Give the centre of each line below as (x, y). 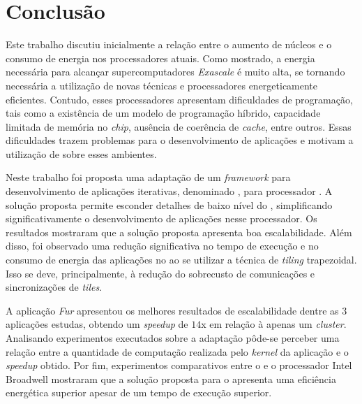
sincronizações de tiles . (54, 287)
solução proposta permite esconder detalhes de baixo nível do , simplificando (169, 204)
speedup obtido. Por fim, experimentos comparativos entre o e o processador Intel (179, 365)
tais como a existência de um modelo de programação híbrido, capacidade (163, 113)
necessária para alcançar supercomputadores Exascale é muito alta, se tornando (175, 72)
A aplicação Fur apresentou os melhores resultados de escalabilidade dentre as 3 (176, 310)
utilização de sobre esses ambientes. (81, 153)
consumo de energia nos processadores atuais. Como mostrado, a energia (160, 58)
